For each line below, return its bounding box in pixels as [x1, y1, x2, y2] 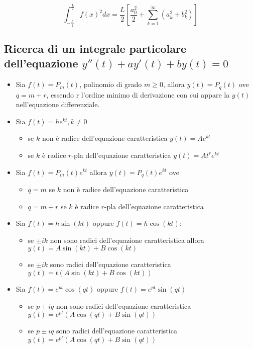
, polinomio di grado [79, 79, 142, 90]
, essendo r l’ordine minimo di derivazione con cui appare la [46, 89, 230, 100]
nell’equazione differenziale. [16, 99, 100, 110]
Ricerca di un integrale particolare [4, 40, 187, 56]
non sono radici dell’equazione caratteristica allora [50, 234, 204, 245]
